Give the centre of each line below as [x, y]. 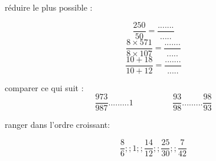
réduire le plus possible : [49, 7]
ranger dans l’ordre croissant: [58, 125]
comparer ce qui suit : [44, 87]
